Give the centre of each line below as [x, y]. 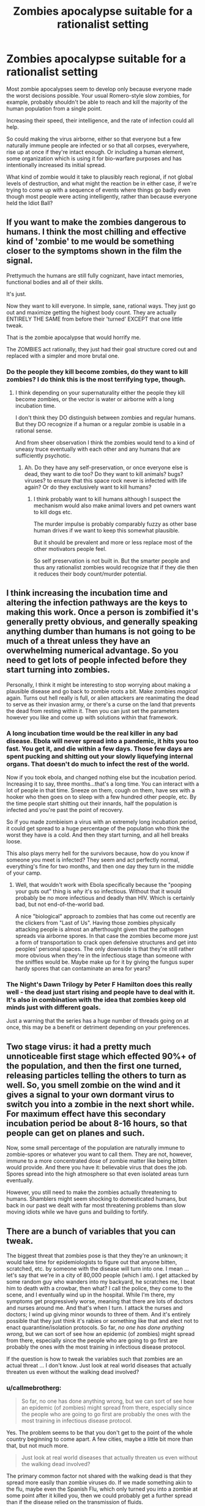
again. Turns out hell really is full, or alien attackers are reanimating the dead [103, 698]
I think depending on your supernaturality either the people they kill [100, 393]
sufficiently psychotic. [43, 456]
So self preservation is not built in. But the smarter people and [112, 561]
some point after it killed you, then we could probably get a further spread [99, 1496]
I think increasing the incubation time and [87, 593]
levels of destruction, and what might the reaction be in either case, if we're [102, 183]
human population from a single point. [54, 108]
